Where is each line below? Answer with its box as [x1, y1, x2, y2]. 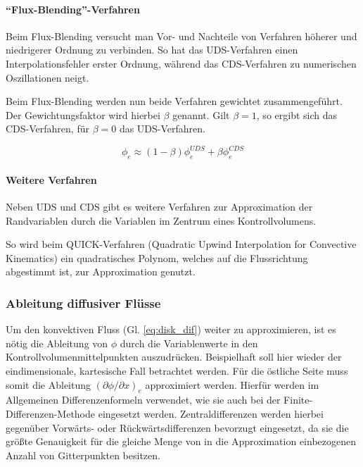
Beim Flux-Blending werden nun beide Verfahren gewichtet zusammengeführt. [6, 94, 343, 108]
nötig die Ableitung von [6, 335, 108, 350]
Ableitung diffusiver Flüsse [6, 294, 161, 311]
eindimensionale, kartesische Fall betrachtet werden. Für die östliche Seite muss [6, 363, 348, 378]
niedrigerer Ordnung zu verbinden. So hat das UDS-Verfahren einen [6, 42, 298, 57]
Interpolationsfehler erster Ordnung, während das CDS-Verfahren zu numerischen [6, 56, 357, 70]
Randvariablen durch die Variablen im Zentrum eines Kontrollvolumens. [6, 213, 317, 228]
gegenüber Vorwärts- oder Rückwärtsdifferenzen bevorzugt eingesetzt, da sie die [6, 420, 349, 435]
